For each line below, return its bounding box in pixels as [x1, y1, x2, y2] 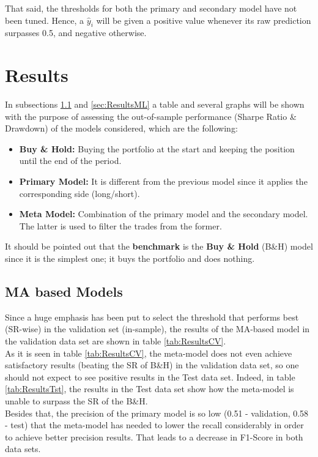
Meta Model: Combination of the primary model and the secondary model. [19, 207, 308, 220]
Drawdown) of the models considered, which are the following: [5, 122, 238, 135]
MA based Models [5, 282, 123, 301]
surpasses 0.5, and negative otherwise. [5, 26, 147, 39]
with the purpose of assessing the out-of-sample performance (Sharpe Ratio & [5, 110, 297, 122]
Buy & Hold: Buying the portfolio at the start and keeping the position [19, 142, 295, 155]
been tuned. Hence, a [5, 13, 84, 26]
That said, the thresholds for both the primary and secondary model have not [5, 2, 297, 14]
